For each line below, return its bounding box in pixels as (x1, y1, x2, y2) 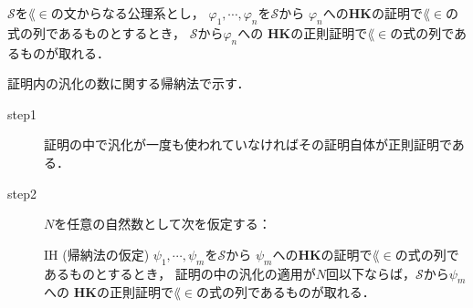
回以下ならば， (326, 263, 416, 282)
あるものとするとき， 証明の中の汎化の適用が (44, 263, 316, 282)
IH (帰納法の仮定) (44, 244, 150, 263)
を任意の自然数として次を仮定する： (54, 214, 271, 233)
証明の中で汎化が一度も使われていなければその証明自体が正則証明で (44, 135, 452, 154)
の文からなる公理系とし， (50, 4, 205, 22)
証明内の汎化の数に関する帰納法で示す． (7, 74, 250, 93)
